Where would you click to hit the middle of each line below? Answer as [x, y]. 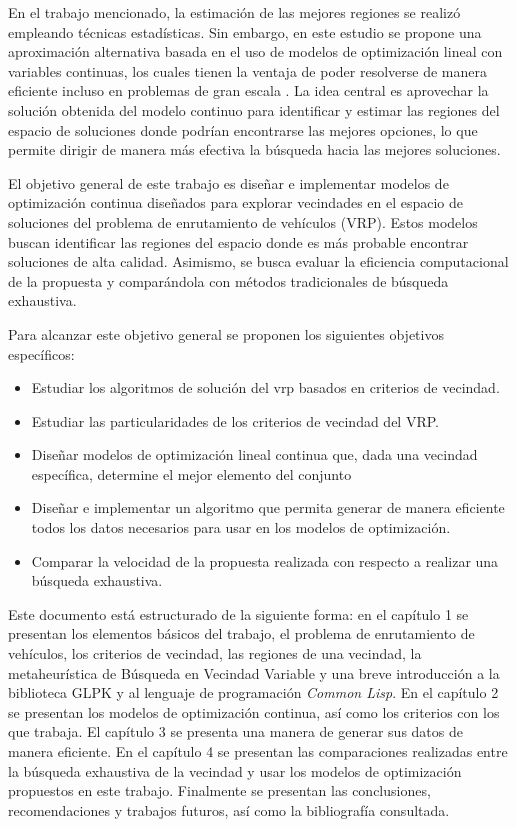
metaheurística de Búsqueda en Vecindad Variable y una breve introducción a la [254, 672]
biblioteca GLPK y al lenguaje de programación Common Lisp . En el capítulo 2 [253, 692]
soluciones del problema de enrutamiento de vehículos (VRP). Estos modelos [243, 221]
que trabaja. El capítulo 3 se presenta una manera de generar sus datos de [235, 731]
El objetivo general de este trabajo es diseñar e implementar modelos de [228, 182]
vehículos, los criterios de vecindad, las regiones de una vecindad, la [215, 653]
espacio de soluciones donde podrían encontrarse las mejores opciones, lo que [243, 129]
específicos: [41, 353]
